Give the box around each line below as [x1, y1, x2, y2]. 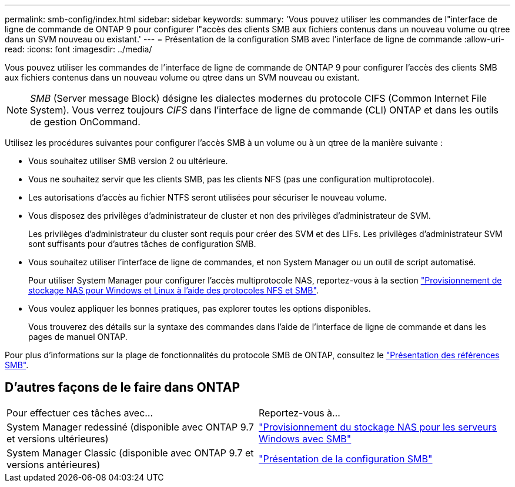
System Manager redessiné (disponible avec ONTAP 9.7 [6, 421, 254, 433]
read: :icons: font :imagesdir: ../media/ [5, 44, 152, 54]
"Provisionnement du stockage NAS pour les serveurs [259, 421, 497, 433]
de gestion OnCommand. [30, 116, 141, 128]
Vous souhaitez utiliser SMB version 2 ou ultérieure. [28, 156, 228, 166]
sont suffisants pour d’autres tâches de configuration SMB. [28, 239, 256, 249]
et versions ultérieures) [6, 432, 109, 445]
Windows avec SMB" [259, 432, 352, 445]
